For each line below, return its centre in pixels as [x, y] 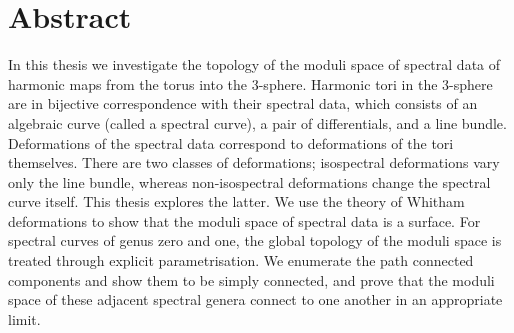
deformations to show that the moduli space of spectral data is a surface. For [244, 220]
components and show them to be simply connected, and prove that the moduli [251, 279]
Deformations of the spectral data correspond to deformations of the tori [231, 142]
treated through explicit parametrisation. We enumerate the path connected [241, 260]
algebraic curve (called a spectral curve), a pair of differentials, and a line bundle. [257, 122]
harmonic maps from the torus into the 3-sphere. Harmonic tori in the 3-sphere [250, 83]
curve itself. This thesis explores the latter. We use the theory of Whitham [236, 201]
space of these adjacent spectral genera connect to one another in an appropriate [255, 299]
